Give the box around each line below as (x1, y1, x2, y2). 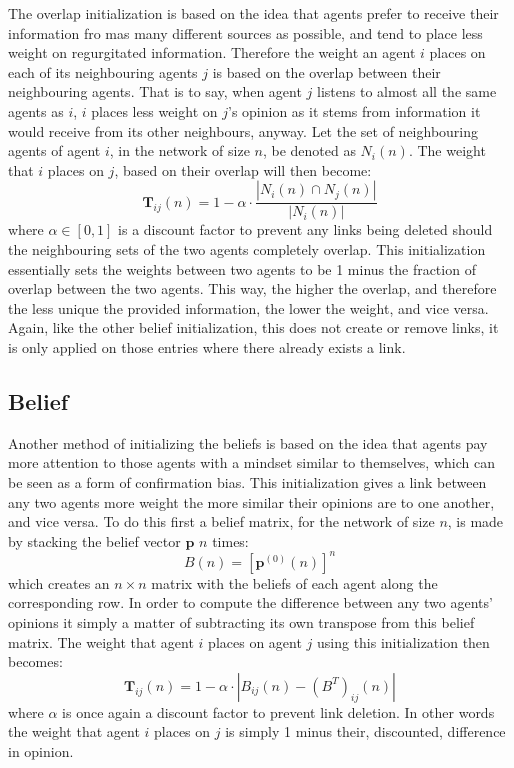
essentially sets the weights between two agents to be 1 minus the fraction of (8, 258, 476, 279)
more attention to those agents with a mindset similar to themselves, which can (8, 452, 495, 473)
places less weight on (91, 100, 218, 121)
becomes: (8, 651, 63, 672)
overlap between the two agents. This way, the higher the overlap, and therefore (8, 278, 497, 299)
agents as (8, 100, 64, 121)
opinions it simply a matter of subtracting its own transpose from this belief (8, 611, 475, 632)
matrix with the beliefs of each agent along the (151, 572, 438, 593)
